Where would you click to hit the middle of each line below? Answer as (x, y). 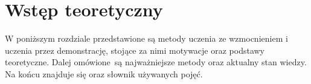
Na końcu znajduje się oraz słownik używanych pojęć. (104, 73)
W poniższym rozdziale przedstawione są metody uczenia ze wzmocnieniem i (146, 38)
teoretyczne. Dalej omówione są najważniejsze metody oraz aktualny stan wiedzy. (156, 62)
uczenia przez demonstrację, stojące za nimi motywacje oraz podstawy (135, 50)
